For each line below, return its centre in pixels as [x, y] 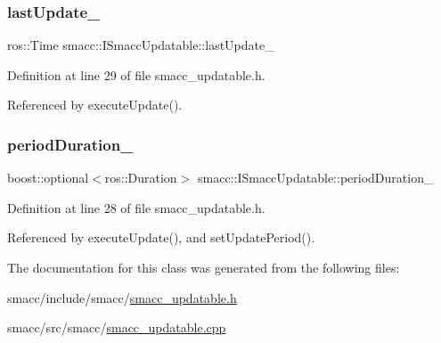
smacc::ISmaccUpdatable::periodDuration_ [315, 178]
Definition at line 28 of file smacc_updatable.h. [136, 207]
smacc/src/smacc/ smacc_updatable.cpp [117, 327]
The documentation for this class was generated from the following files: [204, 267]
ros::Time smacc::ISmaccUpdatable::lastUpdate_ [141, 45]
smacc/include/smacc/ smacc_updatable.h [122, 297]
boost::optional [48, 178]
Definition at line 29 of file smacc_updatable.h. [136, 74]
